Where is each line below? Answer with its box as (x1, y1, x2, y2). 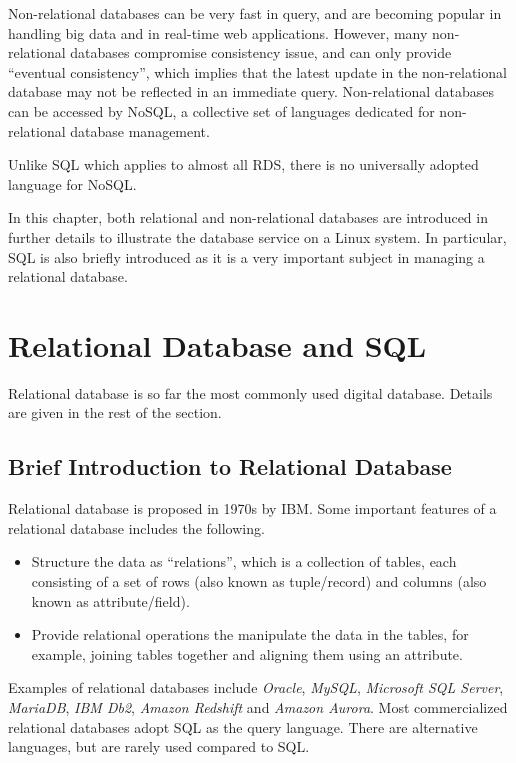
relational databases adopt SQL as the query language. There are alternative (8, 716, 478, 737)
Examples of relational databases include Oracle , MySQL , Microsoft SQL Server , (8, 677, 504, 698)
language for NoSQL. (8, 173, 137, 194)
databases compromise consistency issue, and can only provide (70, 42, 452, 63)
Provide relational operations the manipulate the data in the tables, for (31, 624, 469, 645)
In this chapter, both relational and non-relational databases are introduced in (8, 207, 488, 228)
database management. (70, 120, 210, 141)
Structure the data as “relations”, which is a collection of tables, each (31, 551, 457, 572)
